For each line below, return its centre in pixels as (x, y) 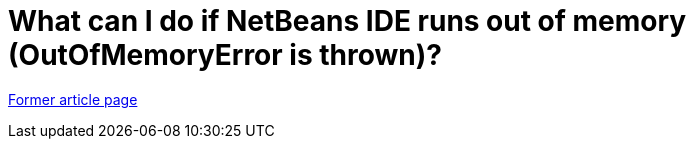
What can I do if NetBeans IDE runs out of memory (347, 21)
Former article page (73, 99)
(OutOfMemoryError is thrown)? (225, 55)
